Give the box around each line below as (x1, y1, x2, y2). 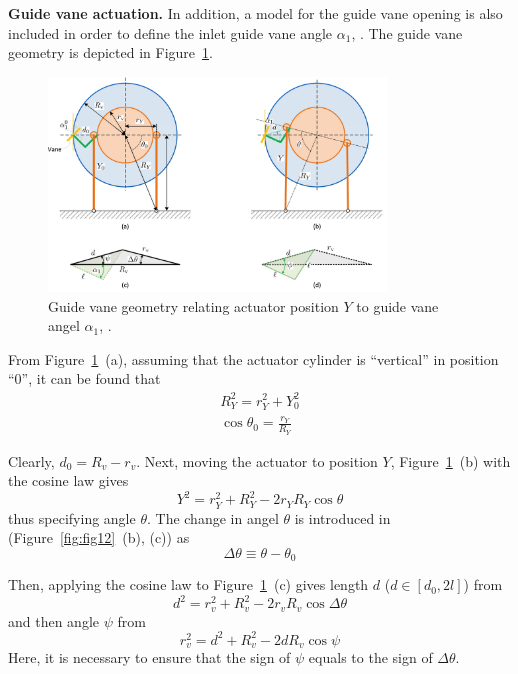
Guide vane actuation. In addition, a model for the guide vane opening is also (8, 3, 503, 23)
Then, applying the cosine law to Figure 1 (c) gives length (8, 574, 369, 595)
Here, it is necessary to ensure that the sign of (8, 647, 291, 668)
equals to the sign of (308, 647, 433, 668)
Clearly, (8, 450, 55, 471)
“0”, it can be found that (8, 368, 161, 389)
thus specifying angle (8, 507, 136, 528)
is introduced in (294, 507, 391, 528)
